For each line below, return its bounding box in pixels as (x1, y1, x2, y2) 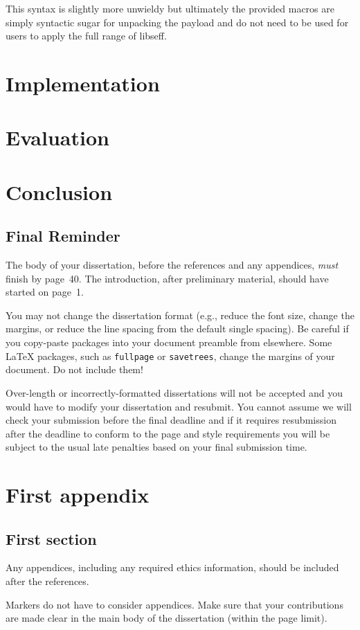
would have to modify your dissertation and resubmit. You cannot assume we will (6, 399, 352, 413)
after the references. (6, 574, 89, 588)
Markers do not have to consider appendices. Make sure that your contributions (6, 597, 343, 611)
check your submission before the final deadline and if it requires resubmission (6, 413, 336, 427)
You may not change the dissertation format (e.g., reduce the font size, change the (6, 307, 354, 322)
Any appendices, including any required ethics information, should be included (6, 560, 339, 575)
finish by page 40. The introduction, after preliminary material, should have (6, 271, 329, 285)
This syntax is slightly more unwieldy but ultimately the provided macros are (6, 1, 334, 15)
